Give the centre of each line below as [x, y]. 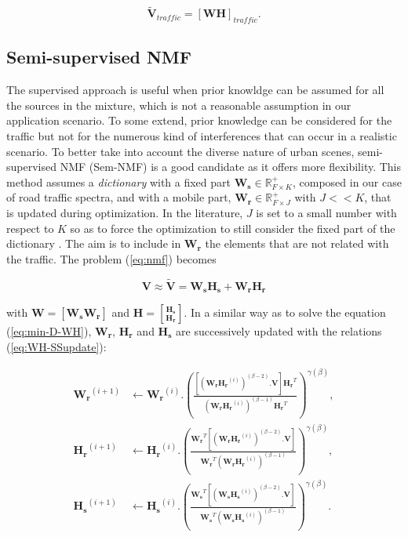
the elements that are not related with [297, 243]
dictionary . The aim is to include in [94, 243]
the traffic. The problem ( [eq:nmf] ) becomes [111, 258]
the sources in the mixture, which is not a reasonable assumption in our [179, 105]
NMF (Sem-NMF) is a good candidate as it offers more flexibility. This [231, 167]
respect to [30, 228]
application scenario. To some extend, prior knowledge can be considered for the [199, 120]
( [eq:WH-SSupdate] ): [56, 346]
